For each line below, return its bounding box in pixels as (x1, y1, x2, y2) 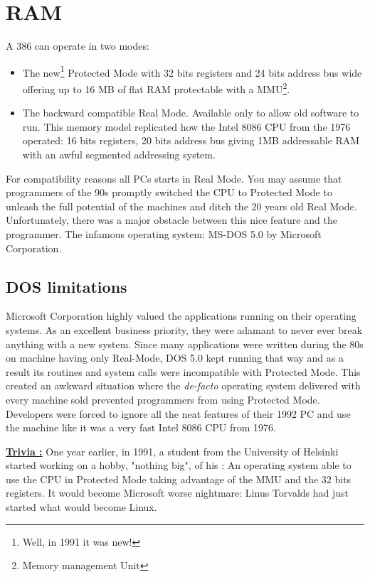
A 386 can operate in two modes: (6, 38, 149, 53)
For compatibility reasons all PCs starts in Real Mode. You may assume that (6, 171, 342, 185)
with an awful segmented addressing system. (22, 147, 216, 161)
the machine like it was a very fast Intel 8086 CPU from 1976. (6, 420, 276, 435)
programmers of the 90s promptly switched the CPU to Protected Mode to (6, 185, 332, 200)
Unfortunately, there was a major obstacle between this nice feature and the (6, 212, 337, 227)
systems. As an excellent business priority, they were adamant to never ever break (6, 322, 363, 337)
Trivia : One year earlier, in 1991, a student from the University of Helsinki (6, 443, 339, 458)
